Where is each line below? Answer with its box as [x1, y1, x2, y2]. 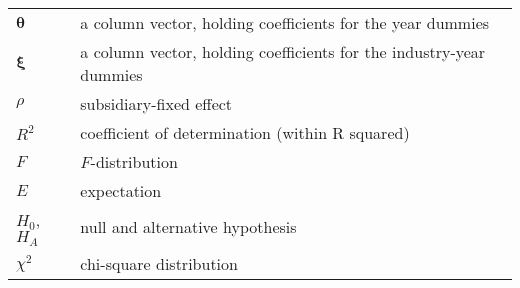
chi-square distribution [80, 251, 238, 275]
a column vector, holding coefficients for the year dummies [80, 11, 490, 34]
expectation [80, 179, 162, 202]
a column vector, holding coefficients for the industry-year [80, 40, 486, 63]
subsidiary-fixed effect [80, 92, 233, 115]
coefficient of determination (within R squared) [80, 121, 410, 144]
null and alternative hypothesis [80, 215, 297, 239]
